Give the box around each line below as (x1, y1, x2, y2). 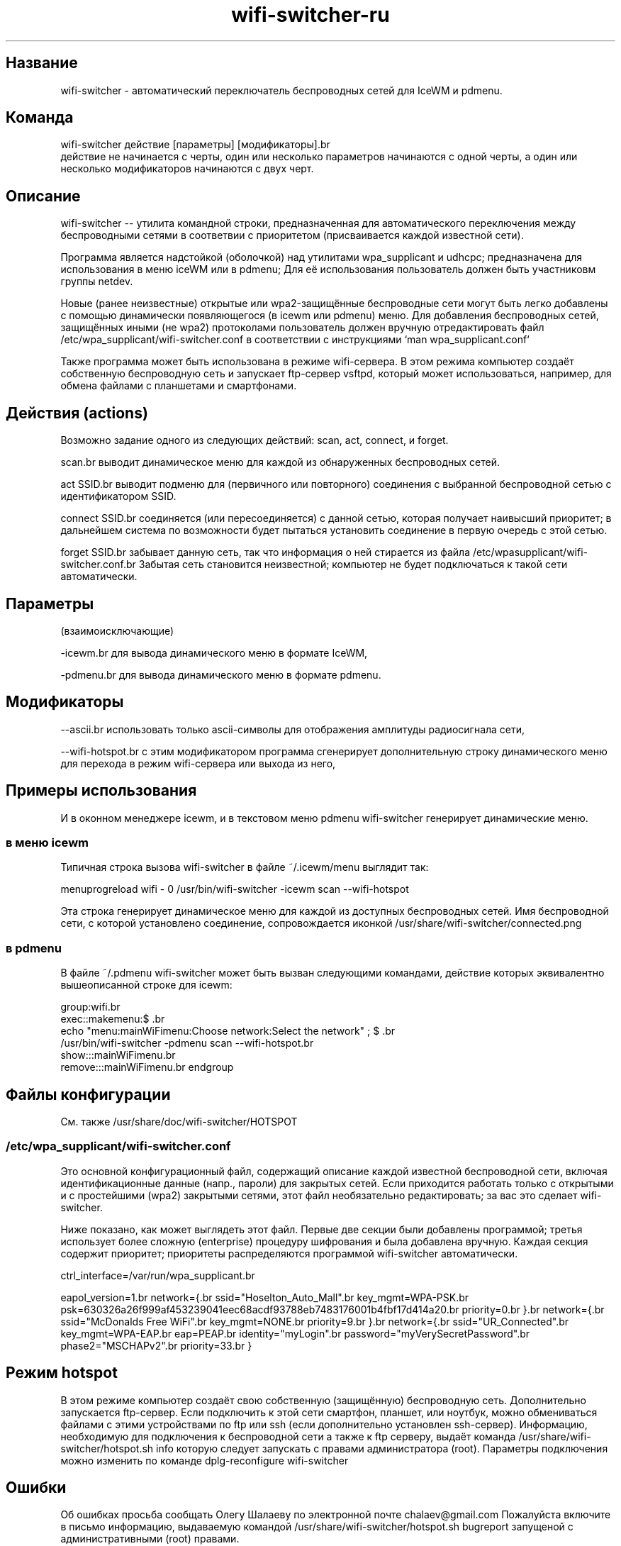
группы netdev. (60, 275, 133, 288)
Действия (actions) (6, 404, 148, 422)
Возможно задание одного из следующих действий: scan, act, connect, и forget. (60, 434, 449, 447)
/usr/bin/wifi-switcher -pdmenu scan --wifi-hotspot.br (60, 1037, 314, 1050)
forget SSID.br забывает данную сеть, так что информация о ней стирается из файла (60, 546, 471, 559)
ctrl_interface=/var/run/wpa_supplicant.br (60, 1269, 255, 1281)
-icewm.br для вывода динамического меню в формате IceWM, (60, 646, 368, 659)
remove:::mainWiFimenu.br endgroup (60, 1061, 234, 1074)
